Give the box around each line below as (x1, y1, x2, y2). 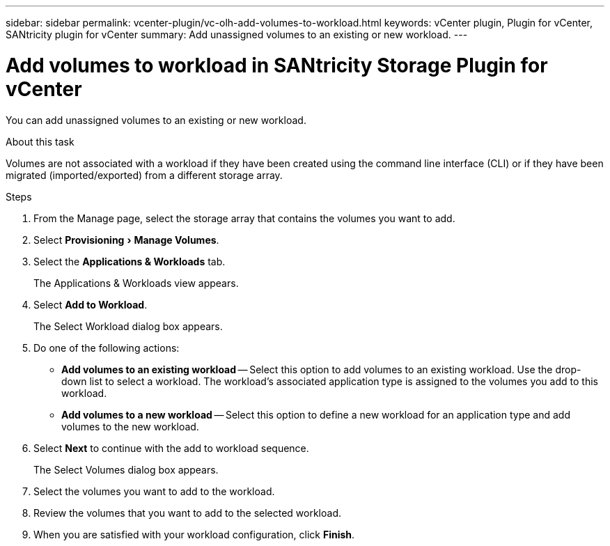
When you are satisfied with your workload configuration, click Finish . (33, 528, 355, 540)
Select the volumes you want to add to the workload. (33, 485, 275, 497)
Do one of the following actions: (33, 341, 180, 354)
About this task (6, 135, 75, 148)
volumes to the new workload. (61, 420, 199, 432)
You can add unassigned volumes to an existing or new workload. (6, 114, 306, 126)
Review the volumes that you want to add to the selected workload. (33, 506, 342, 519)
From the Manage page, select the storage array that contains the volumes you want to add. (33, 212, 455, 224)
